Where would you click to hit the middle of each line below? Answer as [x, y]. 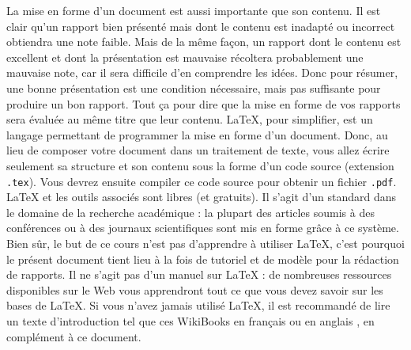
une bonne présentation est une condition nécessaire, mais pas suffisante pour [194, 87]
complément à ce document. [74, 336]
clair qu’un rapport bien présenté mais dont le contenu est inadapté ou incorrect [201, 26]
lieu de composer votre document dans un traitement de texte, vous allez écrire [198, 150]
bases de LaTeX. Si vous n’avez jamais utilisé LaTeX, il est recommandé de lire [198, 305]
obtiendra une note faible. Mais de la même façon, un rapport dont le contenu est [204, 42]
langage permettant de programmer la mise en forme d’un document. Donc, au [197, 134]
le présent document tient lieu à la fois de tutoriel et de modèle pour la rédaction [203, 259]
